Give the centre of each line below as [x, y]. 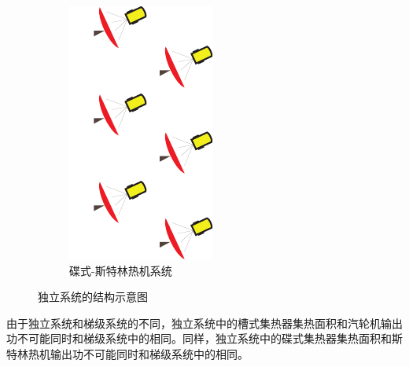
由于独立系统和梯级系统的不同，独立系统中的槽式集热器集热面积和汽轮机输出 [204, 323]
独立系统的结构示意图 [93, 297]
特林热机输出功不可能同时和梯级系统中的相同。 [127, 353]
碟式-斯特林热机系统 [121, 270]
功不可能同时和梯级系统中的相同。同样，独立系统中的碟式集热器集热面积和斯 [204, 338]
